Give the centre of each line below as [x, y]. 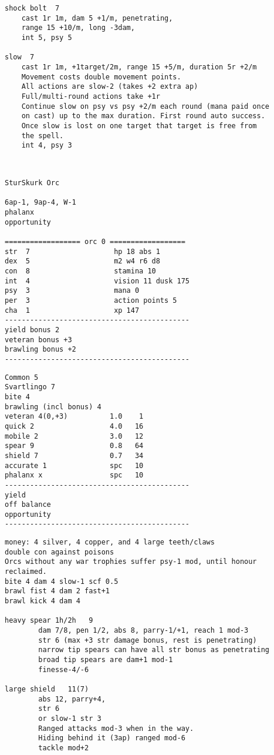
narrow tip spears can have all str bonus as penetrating [154, 650]
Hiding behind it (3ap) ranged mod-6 [112, 738]
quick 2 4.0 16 [74, 426]
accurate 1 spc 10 [74, 465]
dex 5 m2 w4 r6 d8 [82, 261]
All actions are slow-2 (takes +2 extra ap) [110, 87]
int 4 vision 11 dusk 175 [97, 281]
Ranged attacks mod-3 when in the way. [116, 728]
